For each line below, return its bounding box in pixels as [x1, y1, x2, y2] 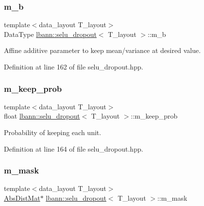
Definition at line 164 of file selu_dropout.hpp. [4, 143, 143, 154]
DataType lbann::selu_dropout [4, 29, 97, 39]
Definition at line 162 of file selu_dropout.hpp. [4, 62, 143, 71]
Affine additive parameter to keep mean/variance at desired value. [4, 45, 201, 55]
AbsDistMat [4, 193, 40, 203]
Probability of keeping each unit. [4, 127, 102, 137]
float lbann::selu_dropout [4, 111, 80, 121]
